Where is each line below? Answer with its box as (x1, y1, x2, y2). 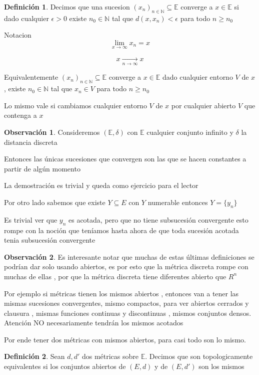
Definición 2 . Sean (4, 351, 65, 361)
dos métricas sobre (81, 351, 139, 361)
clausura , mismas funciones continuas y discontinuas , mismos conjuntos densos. (4, 307, 251, 318)
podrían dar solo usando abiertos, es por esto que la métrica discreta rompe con (4, 261, 248, 272)
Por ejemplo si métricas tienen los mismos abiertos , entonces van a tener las (4, 288, 239, 298)
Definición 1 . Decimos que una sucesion (4, 2, 130, 12)
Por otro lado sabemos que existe (4, 197, 105, 207)
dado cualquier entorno (162, 72, 233, 82)
